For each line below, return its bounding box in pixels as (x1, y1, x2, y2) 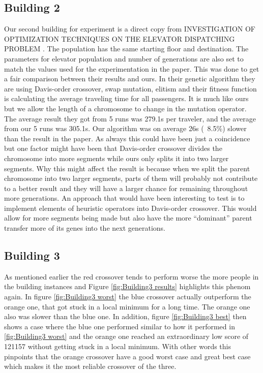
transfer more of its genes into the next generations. (4, 223, 166, 233)
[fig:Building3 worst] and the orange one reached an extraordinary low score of (4, 331, 249, 341)
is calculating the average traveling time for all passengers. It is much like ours (4, 93, 249, 104)
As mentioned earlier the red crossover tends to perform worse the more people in (4, 271, 259, 282)
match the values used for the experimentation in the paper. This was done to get (4, 63, 259, 74)
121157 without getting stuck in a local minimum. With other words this (4, 341, 231, 352)
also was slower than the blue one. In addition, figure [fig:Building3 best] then (4, 311, 247, 322)
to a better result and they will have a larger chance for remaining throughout (4, 182, 248, 193)
